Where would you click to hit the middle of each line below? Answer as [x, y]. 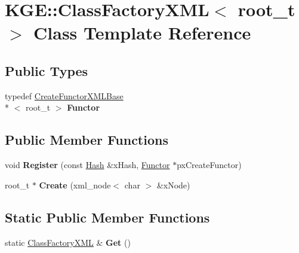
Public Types [47, 70]
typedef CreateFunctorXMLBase [64, 95]
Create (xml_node [75, 185]
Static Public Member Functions [107, 217]
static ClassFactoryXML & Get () [68, 242]
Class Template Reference [142, 33]
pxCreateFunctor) [209, 165]
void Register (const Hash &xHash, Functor [87, 165]
